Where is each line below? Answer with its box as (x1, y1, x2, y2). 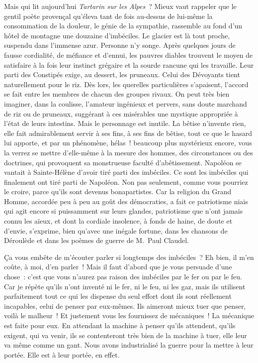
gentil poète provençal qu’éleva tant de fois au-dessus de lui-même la (4, 10, 213, 21)
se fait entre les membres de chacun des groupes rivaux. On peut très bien (4, 89, 230, 99)
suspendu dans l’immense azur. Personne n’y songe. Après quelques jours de (4, 40, 236, 50)
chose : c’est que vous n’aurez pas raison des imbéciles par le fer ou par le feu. (4, 271, 243, 282)
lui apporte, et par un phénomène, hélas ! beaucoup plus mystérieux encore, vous (4, 137, 252, 148)
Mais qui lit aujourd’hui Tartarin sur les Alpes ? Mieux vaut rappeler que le (4, 1, 237, 11)
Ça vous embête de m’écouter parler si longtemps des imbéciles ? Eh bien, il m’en (4, 251, 254, 262)
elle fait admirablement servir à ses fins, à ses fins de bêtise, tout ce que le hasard (4, 127, 252, 138)
